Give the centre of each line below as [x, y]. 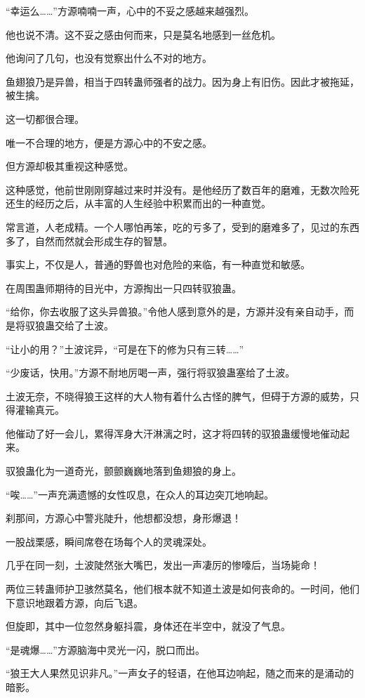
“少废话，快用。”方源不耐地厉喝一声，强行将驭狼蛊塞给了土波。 [151, 373]
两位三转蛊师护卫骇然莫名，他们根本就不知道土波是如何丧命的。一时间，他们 [182, 589]
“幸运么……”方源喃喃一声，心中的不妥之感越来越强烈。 [130, 11]
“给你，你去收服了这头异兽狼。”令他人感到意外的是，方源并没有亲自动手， [175, 311]
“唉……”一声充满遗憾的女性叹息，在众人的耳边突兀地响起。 [140, 494]
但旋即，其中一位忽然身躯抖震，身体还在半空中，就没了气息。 [148, 626]
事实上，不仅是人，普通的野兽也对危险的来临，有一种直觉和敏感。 [158, 264]
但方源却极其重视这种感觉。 [69, 166]
